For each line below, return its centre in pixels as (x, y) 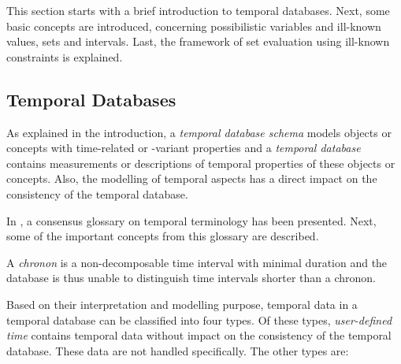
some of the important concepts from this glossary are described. (163, 236)
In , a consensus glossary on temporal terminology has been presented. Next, (191, 220)
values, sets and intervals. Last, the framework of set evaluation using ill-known (198, 41)
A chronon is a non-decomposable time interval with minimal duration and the (197, 262)
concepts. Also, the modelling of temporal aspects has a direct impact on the (192, 178)
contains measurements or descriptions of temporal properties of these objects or (201, 163)
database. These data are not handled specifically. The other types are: (178, 350)
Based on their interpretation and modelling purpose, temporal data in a (182, 304)
